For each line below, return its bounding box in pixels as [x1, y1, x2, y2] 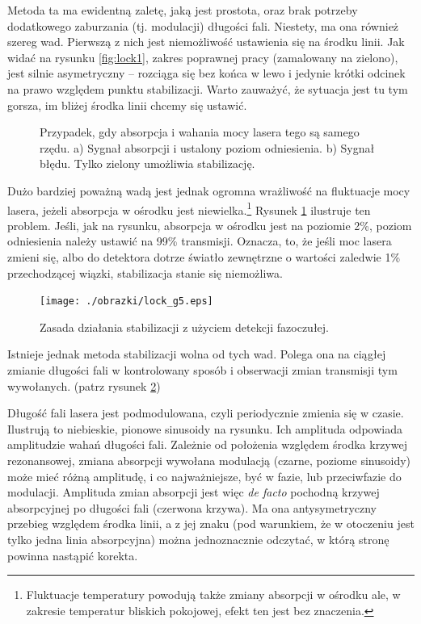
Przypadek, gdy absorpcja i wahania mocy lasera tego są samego [40, 124, 360, 140]
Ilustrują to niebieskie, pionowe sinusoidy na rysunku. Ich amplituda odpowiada [7, 420, 402, 437]
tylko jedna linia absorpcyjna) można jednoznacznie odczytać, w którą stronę [7, 530, 389, 547]
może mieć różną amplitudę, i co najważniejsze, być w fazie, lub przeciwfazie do [7, 467, 402, 484]
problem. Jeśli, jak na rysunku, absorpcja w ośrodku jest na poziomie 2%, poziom [7, 216, 412, 233]
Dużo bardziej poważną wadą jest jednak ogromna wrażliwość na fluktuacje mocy [7, 182, 410, 199]
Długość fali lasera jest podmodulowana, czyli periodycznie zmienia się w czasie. [7, 404, 404, 421]
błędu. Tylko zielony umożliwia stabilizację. [40, 155, 255, 172]
